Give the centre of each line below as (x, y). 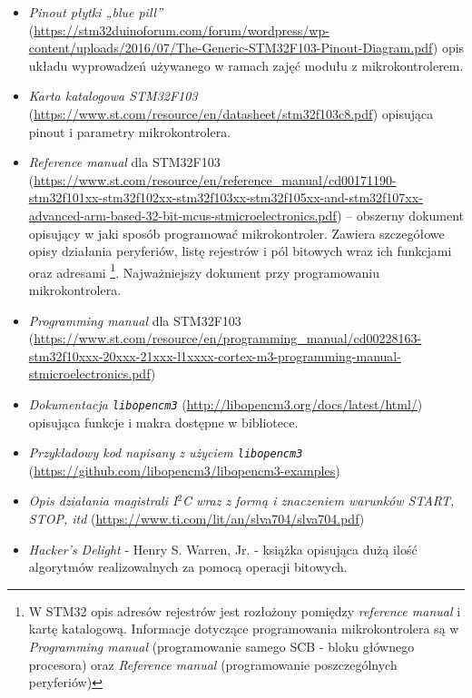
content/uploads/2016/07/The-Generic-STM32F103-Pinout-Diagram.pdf (231, 48)
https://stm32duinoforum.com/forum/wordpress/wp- (182, 29)
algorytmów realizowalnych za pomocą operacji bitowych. (188, 567)
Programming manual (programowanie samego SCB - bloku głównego (221, 646)
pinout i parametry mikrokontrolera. (130, 131)
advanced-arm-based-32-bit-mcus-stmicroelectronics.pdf (182, 215)
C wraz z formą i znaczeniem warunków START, (319, 501)
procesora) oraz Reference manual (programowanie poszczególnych (213, 664)
